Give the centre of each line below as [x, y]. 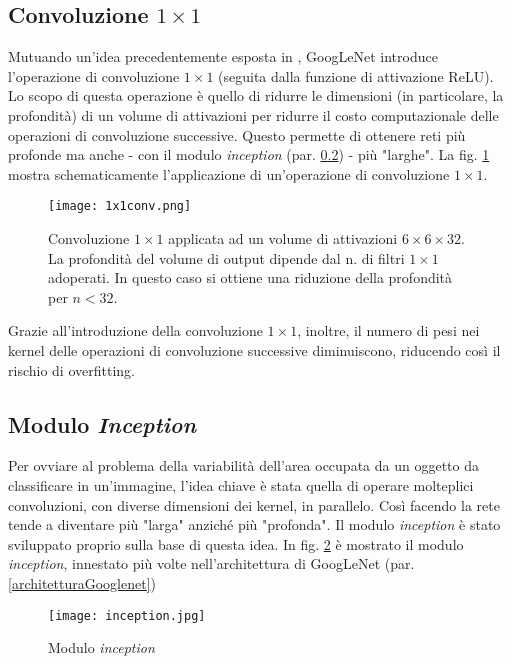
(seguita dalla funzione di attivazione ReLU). [356, 75]
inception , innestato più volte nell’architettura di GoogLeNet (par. [211, 563]
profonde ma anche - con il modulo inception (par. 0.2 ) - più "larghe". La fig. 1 [249, 154]
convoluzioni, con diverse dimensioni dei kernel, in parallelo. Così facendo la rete [254, 504]
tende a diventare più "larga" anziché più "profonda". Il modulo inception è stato [254, 524]
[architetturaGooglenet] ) [82, 582]
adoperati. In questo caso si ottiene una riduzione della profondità [250, 277]
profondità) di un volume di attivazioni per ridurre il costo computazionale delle [253, 114]
